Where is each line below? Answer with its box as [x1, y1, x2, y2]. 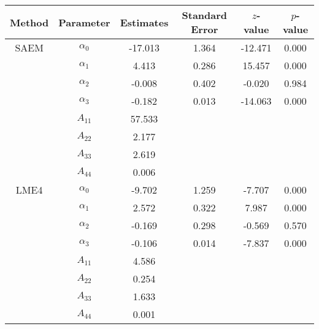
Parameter [58, 15, 110, 29]
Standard [182, 8, 228, 22]
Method [10, 15, 49, 29]
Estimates [120, 15, 169, 29]
